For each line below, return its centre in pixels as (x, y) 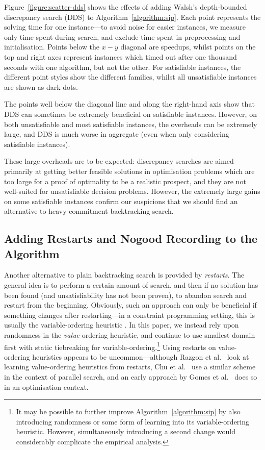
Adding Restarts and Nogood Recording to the (131, 239)
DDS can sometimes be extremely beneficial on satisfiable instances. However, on (130, 114)
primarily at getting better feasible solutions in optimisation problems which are (129, 171)
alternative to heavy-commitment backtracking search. (89, 211)
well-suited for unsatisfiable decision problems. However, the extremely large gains (132, 191)
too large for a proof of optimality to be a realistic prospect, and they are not (125, 181)
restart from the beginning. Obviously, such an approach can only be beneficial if (130, 305)
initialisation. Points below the (52, 47)
